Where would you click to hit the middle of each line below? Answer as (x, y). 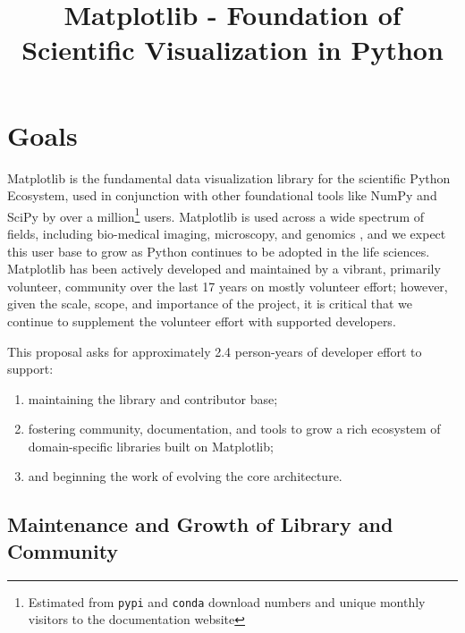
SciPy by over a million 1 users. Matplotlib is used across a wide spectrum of (216, 215)
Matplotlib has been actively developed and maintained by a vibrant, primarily (224, 269)
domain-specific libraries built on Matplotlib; (151, 446)
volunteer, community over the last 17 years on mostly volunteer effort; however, (228, 286)
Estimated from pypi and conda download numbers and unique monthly (227, 601)
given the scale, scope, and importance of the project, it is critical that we (210, 304)
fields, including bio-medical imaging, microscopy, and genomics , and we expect (227, 233)
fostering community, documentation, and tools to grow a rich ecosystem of (234, 429)
